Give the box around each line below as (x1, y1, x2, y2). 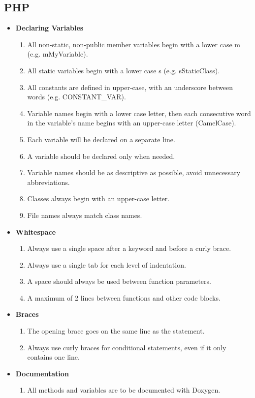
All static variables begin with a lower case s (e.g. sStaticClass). (27, 65, 220, 75)
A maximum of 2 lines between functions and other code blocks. (27, 292, 221, 303)
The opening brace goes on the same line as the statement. (27, 326, 205, 336)
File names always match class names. (27, 210, 142, 220)
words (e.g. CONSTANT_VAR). (27, 92, 126, 102)
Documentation (15, 368, 69, 378)
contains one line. (27, 352, 80, 362)
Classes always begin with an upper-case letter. (27, 193, 170, 204)
